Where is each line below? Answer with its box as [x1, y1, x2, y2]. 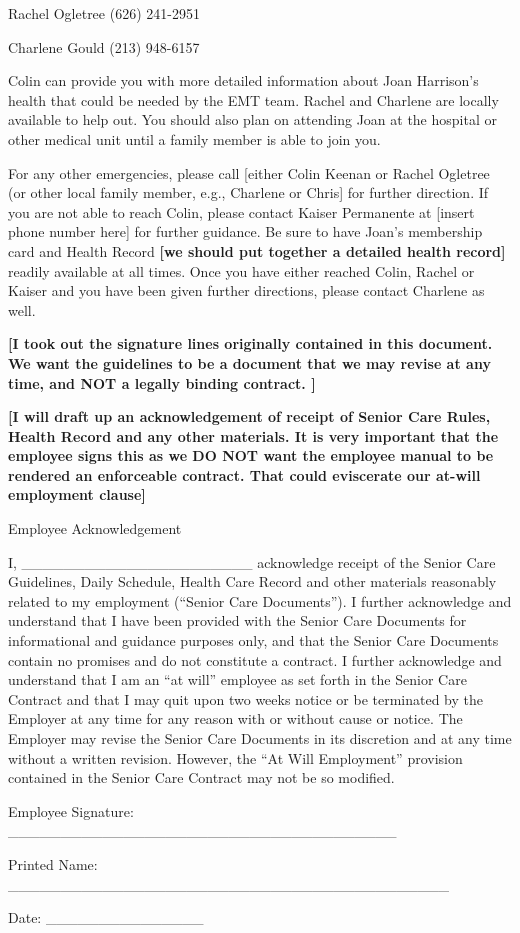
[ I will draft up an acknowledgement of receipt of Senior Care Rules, [8, 406, 491, 427]
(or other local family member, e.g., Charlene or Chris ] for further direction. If [8, 182, 489, 203]
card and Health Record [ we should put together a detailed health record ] [8, 240, 506, 261]
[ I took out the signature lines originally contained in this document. [8, 333, 493, 354]
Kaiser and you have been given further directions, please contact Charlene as [8, 280, 485, 301]
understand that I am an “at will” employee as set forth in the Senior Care [8, 669, 467, 690]
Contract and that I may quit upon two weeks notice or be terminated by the [8, 688, 484, 709]
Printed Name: [8, 853, 98, 874]
